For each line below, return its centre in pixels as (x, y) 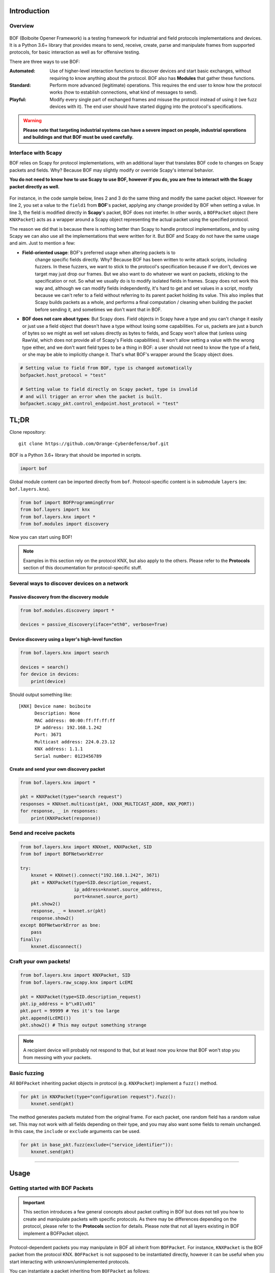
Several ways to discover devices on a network (69, 583)
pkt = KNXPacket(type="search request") (71, 797)
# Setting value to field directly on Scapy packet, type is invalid (109, 389)
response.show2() (52, 918)
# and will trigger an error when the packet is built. (91, 396)
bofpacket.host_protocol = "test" (63, 375)
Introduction (30, 11)
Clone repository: (28, 432)
